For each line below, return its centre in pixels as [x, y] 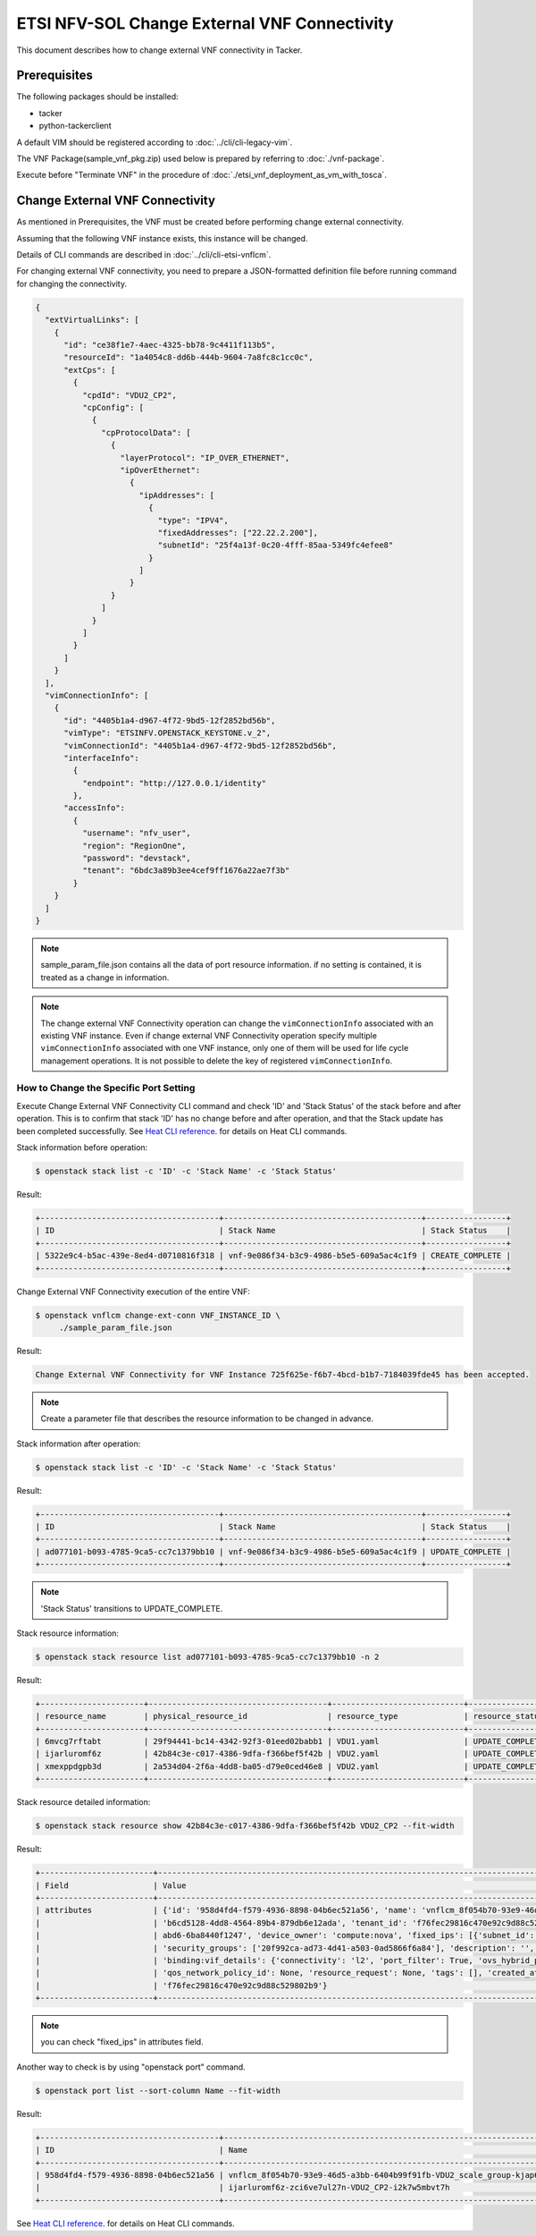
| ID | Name [141, 2150]
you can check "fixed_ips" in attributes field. [122, 2042]
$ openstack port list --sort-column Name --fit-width [158, 2090]
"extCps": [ [90, 370]
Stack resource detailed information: [84, 1802]
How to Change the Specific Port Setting [106, 1088]
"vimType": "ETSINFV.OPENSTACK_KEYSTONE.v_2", [167, 733]
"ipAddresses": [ [176, 495]
